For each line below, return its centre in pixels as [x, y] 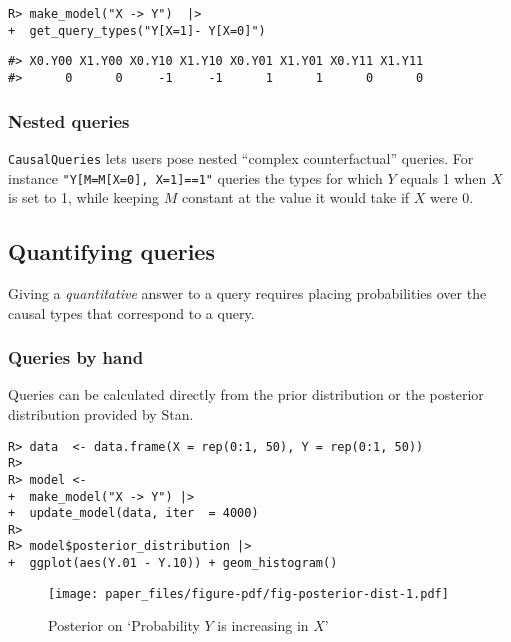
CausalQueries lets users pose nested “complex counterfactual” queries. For [241, 157]
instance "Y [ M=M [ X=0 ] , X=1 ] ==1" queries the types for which [195, 177]
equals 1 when [443, 177]
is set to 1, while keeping [84, 197]
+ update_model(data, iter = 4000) [133, 513]
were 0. [452, 197]
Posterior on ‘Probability [124, 625]
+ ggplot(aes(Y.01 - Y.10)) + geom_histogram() [173, 563]
